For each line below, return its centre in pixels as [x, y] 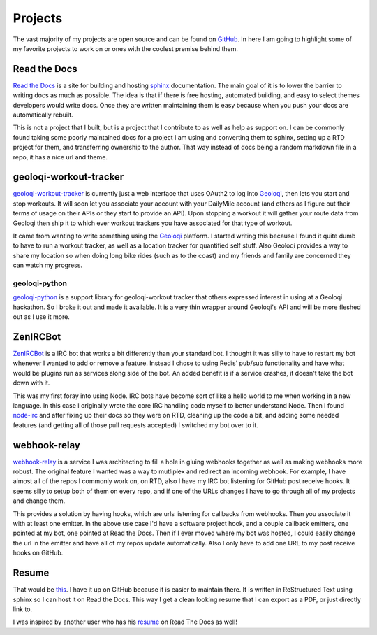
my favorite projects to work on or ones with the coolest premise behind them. [126, 48]
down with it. [31, 383]
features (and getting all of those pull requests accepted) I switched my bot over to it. [135, 425]
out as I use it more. [41, 317]
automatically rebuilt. [43, 115]
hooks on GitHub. [38, 553]
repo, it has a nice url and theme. [60, 157]
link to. [23, 609]
